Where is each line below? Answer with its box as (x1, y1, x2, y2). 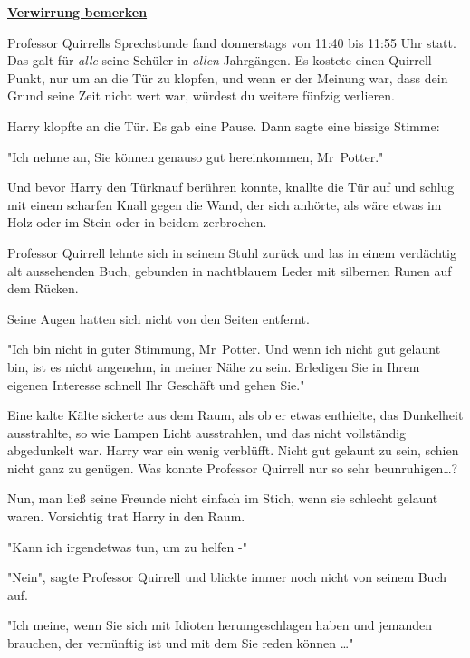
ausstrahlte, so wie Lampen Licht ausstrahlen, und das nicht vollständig (7, 423, 407, 442)
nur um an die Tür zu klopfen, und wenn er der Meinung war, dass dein (49, 68, 448, 87)
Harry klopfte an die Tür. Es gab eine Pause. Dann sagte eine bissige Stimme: (7, 116, 440, 135)
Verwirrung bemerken (7, 3, 148, 21)
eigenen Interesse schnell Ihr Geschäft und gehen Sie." (7, 375, 305, 394)
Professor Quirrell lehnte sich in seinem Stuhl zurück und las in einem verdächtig (7, 243, 456, 262)
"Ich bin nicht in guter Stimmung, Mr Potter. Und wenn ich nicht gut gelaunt (7, 339, 441, 358)
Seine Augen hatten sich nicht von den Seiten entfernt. (7, 309, 310, 328)
